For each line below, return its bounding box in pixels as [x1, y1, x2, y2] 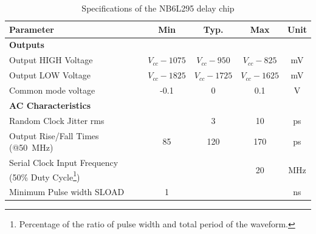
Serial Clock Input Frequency [9, 156, 118, 168]
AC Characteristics [9, 98, 91, 111]
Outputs [9, 38, 44, 51]
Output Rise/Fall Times [9, 129, 99, 142]
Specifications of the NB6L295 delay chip [81, 2, 235, 14]
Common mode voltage [9, 83, 95, 96]
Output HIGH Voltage [9, 53, 93, 66]
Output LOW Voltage [9, 69, 91, 81]
